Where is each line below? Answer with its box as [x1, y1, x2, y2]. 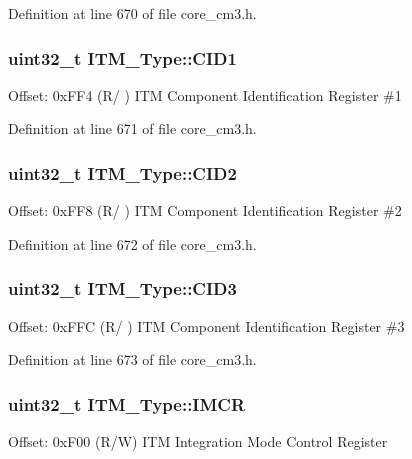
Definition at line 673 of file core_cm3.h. [8, 349, 257, 370]
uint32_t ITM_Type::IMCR [8, 391, 246, 416]
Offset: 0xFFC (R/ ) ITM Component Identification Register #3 [8, 315, 405, 336]
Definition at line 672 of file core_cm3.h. [8, 233, 257, 254]
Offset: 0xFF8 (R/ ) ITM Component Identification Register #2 [8, 200, 402, 221]
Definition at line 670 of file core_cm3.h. [8, 3, 257, 23]
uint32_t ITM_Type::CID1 [8, 45, 237, 70]
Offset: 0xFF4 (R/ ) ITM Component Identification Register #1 [8, 84, 402, 105]
